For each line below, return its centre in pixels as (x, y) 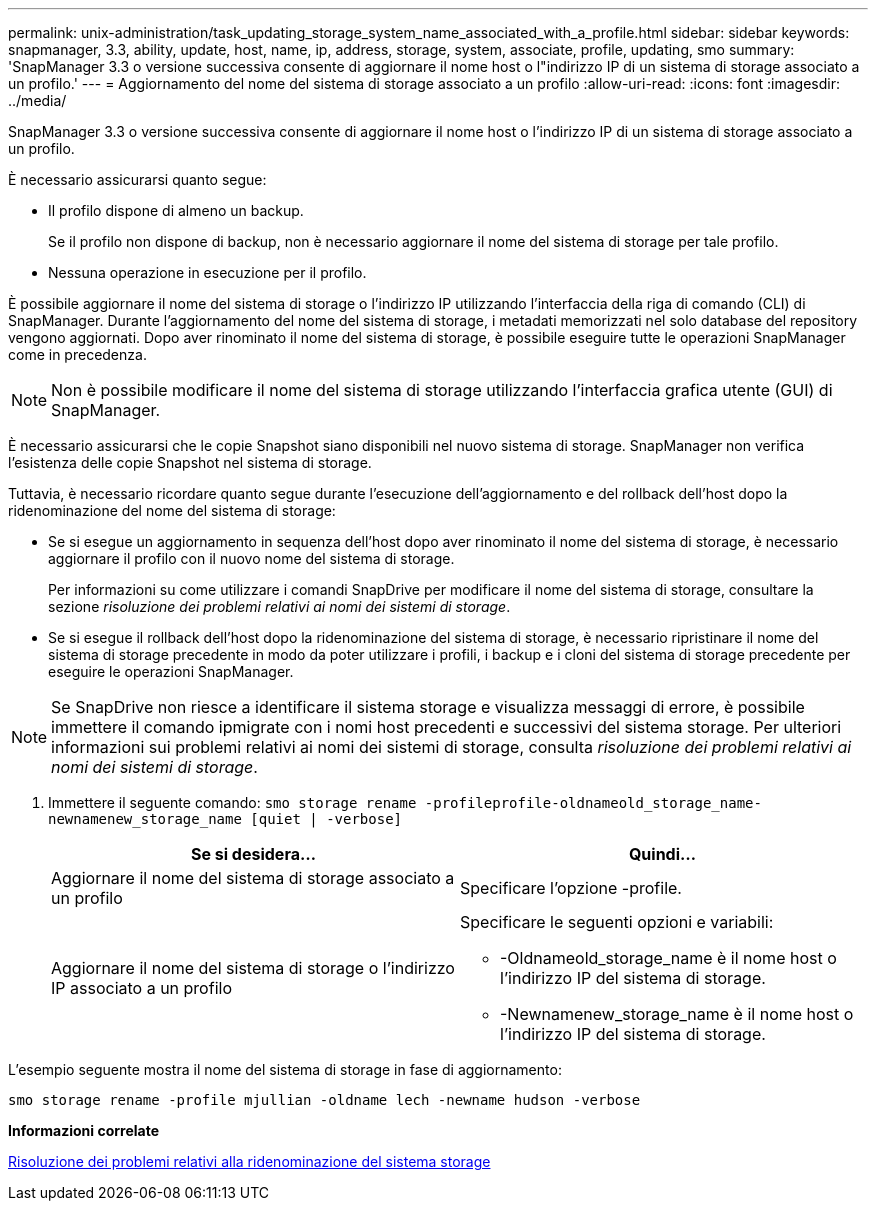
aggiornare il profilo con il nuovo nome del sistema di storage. (251, 558)
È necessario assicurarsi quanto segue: (137, 179)
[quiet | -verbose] (326, 819)
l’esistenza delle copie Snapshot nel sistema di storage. (190, 462)
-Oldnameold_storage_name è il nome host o (668, 958)
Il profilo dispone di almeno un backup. (176, 210)
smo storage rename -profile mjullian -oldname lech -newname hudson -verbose (324, 1100)
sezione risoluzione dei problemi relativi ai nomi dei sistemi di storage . (279, 606)
